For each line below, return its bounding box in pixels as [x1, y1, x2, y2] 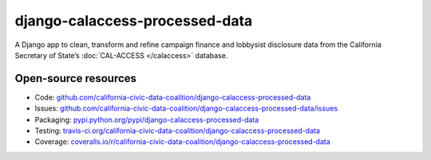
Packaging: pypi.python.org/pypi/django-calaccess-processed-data [34, 115, 259, 124]
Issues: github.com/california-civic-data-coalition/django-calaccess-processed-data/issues [34, 103, 338, 113]
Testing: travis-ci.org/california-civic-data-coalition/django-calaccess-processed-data [34, 126, 321, 135]
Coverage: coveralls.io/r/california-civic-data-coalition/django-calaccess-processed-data [34, 137, 330, 146]
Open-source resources [14, 72, 137, 85]
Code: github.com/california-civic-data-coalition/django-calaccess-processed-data [34, 92, 311, 102]
